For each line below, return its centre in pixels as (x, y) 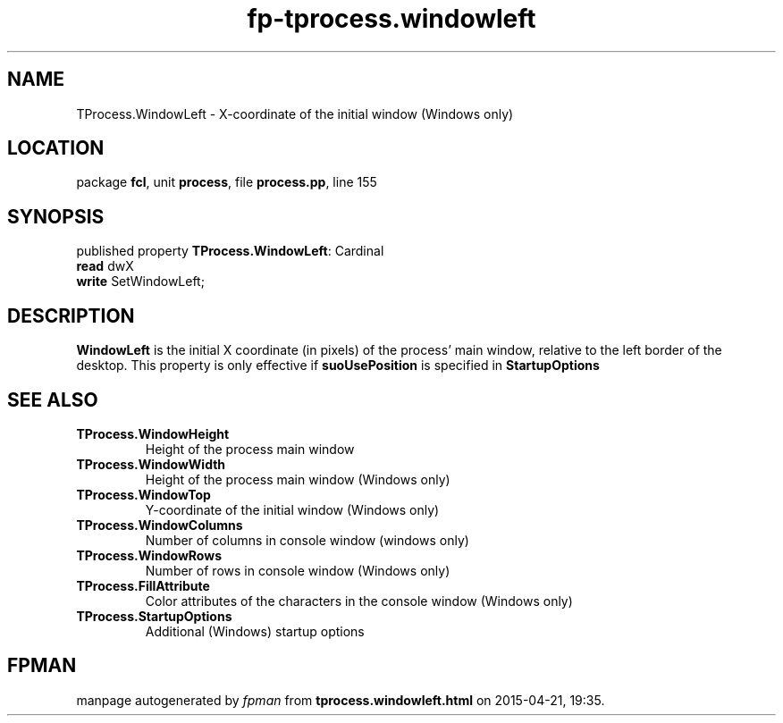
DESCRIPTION (71, 315)
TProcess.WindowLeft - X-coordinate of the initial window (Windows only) (295, 113)
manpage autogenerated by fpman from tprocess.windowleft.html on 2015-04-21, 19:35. (341, 700)
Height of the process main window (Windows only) (298, 479)
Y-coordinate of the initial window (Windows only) (292, 509)
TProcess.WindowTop (143, 494)
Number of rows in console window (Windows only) (298, 570)
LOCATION (56, 148)
